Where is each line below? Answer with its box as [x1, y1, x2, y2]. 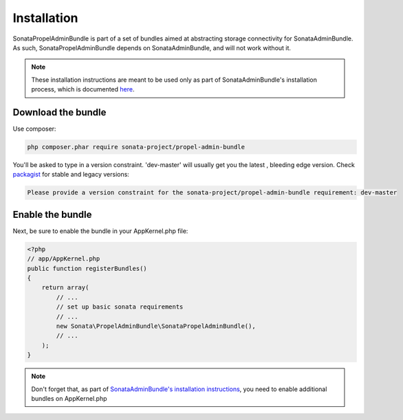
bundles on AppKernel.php [31, 394, 107, 402]
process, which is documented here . [31, 85, 135, 93]
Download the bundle [12, 107, 107, 118]
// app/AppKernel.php [27, 255, 100, 263]
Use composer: [12, 124, 56, 133]
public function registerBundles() [27, 265, 147, 272]
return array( [41, 284, 89, 291]
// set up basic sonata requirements [56, 303, 184, 311]
